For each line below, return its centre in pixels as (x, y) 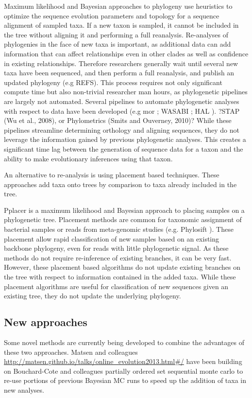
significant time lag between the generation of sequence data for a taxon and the (124, 148)
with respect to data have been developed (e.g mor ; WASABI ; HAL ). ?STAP (122, 111)
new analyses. (24, 389)
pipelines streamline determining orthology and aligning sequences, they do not (122, 130)
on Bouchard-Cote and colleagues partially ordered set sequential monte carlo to (124, 371)
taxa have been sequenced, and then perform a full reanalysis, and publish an (119, 73)
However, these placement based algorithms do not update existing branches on (122, 267)
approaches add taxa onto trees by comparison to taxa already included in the (120, 184)
